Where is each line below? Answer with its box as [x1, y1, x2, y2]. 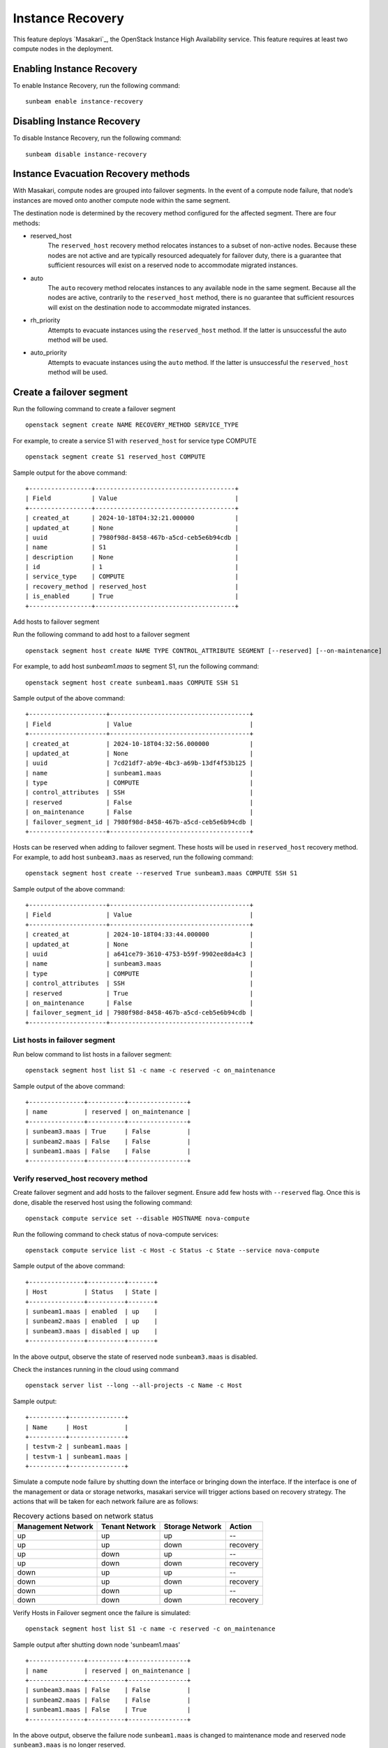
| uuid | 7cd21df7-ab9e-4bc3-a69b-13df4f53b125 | [25, 759, 254, 767]
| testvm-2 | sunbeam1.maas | [25, 1442, 129, 1451]
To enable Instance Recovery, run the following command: [13, 81, 181, 89]
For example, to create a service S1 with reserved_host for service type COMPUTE [13, 436, 258, 445]
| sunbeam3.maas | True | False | [25, 1128, 191, 1136]
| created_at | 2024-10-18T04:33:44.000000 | [25, 931, 254, 938]
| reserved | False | [25, 798, 254, 806]
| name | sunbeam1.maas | [25, 769, 254, 777]
